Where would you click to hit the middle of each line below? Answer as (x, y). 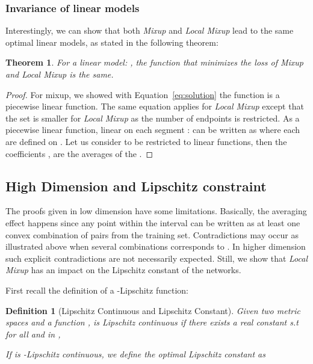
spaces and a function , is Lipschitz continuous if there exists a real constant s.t (152, 322)
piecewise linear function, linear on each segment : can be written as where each (153, 130)
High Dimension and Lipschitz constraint (136, 186)
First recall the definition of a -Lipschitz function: (97, 290)
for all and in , (33, 334)
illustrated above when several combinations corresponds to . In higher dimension (156, 246)
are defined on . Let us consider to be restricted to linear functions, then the (146, 141)
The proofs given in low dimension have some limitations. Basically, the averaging (156, 211)
